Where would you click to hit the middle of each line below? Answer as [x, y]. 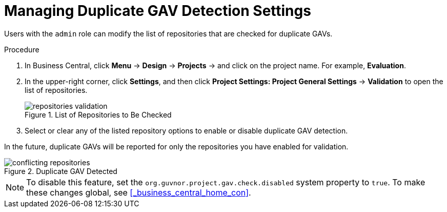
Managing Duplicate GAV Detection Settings [158, 11]
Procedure [22, 49]
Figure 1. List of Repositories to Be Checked [98, 114]
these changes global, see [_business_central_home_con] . [139, 192]
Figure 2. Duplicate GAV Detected [61, 171]
